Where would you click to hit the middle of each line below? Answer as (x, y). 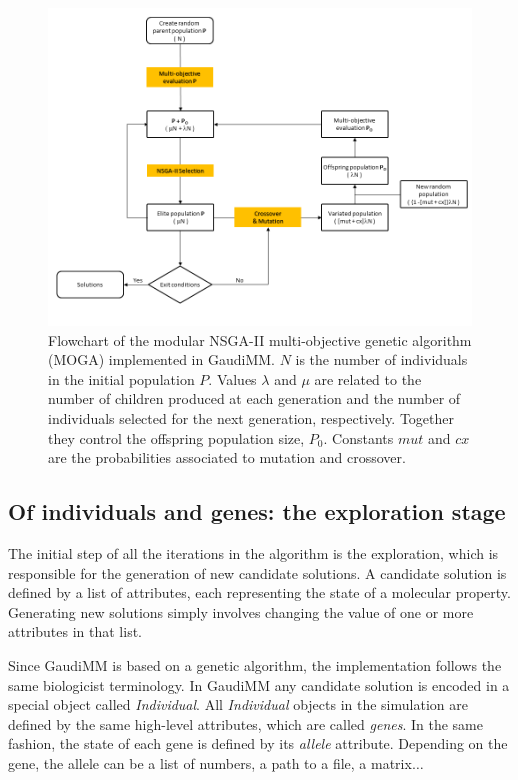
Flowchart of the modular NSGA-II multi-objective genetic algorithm (260, 339)
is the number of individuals (381, 359)
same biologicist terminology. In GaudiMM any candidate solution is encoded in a (259, 684)
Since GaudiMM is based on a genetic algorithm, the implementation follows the (255, 664)
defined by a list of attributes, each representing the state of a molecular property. (259, 592)
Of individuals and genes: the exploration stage (257, 511)
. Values (232, 378)
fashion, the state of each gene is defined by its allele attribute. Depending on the (258, 743)
